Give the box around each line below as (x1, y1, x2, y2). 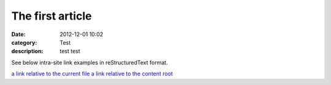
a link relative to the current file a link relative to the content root (11, 70, 173, 78)
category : (11, 39, 37, 46)
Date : (11, 31, 26, 38)
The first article (11, 9, 92, 23)
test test (59, 48, 81, 55)
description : (11, 48, 44, 55)
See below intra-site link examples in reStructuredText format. (11, 59, 168, 66)
